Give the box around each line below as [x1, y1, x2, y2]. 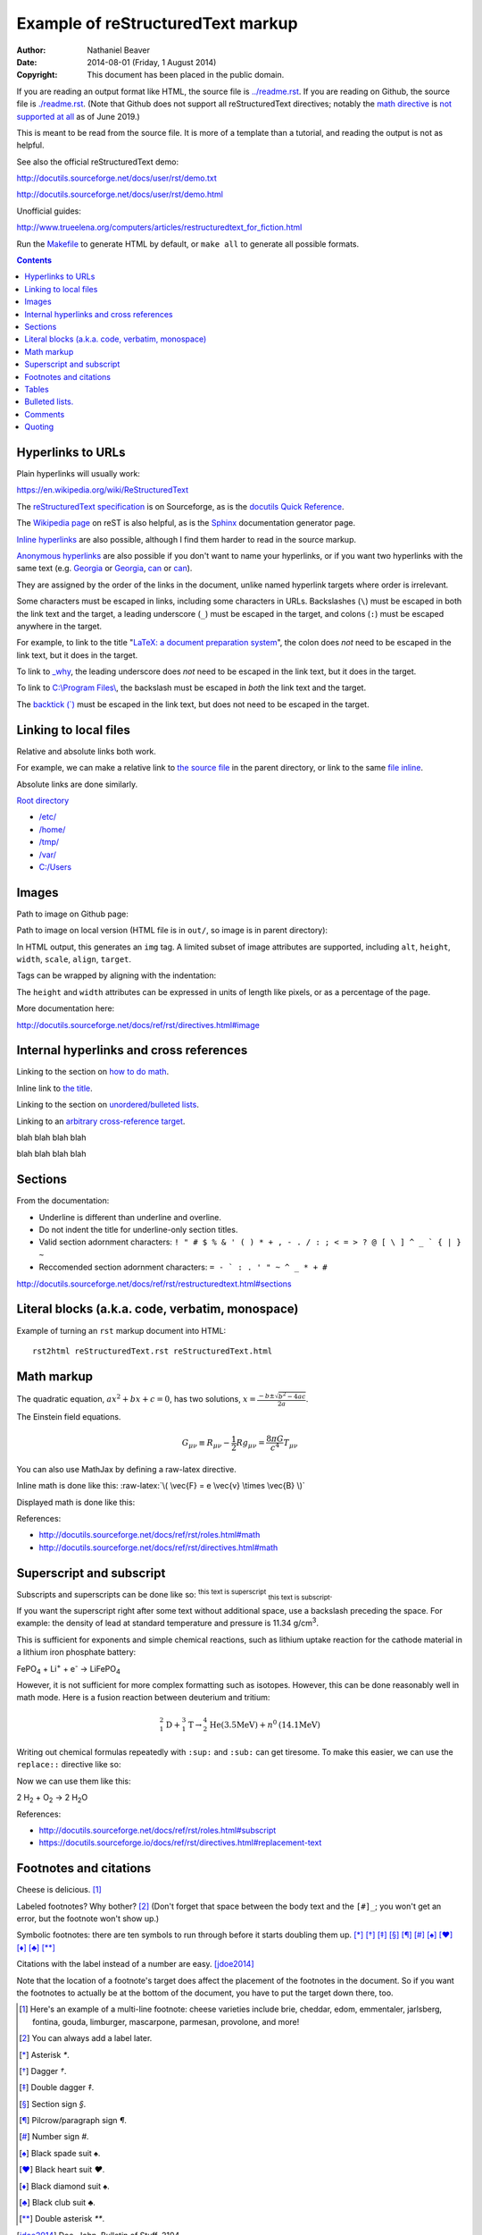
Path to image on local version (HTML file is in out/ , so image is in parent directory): [16, 925, 328, 936]
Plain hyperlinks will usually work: [16, 468, 140, 478]
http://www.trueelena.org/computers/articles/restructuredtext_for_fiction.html [16, 222, 303, 232]
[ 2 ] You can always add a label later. [19, 2033, 153, 2044]
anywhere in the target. [16, 620, 103, 631]
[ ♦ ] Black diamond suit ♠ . [19, 2180, 111, 2191]
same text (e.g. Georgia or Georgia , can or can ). [16, 563, 193, 574]
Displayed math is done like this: [16, 1497, 136, 1507]
